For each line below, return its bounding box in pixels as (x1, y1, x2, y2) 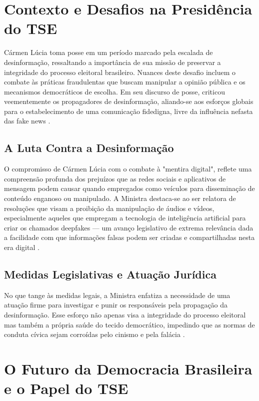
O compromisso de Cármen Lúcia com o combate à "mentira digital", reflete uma (4, 163, 252, 174)
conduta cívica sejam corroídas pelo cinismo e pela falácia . (4, 329, 185, 339)
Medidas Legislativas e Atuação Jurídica (4, 266, 216, 281)
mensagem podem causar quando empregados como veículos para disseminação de (4, 183, 255, 193)
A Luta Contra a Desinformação (4, 140, 174, 155)
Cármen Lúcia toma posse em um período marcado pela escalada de (4, 47, 213, 57)
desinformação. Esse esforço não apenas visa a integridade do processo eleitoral (4, 309, 246, 319)
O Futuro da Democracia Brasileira (4, 358, 252, 378)
